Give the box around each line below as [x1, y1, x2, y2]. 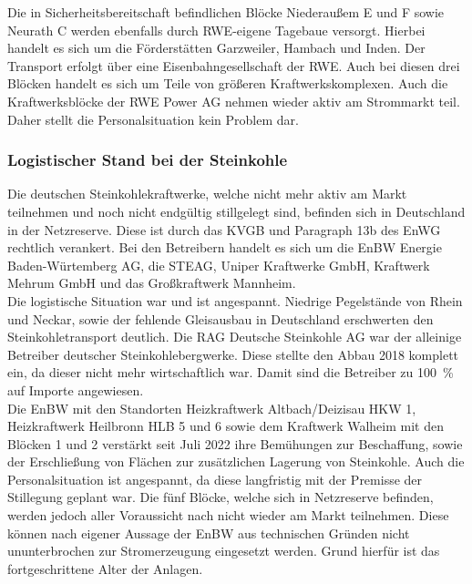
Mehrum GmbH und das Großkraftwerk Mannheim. [7, 273, 296, 292]
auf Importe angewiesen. [7, 380, 144, 399]
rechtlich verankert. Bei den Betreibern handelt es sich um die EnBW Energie [7, 238, 442, 257]
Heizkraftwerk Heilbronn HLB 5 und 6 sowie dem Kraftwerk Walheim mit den [7, 416, 444, 435]
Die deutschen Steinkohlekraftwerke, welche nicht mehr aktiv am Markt [7, 184, 407, 203]
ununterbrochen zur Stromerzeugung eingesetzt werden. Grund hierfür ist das [7, 541, 440, 560]
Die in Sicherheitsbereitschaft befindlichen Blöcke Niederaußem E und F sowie [7, 3, 445, 21]
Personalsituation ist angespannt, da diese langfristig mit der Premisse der [7, 469, 423, 488]
